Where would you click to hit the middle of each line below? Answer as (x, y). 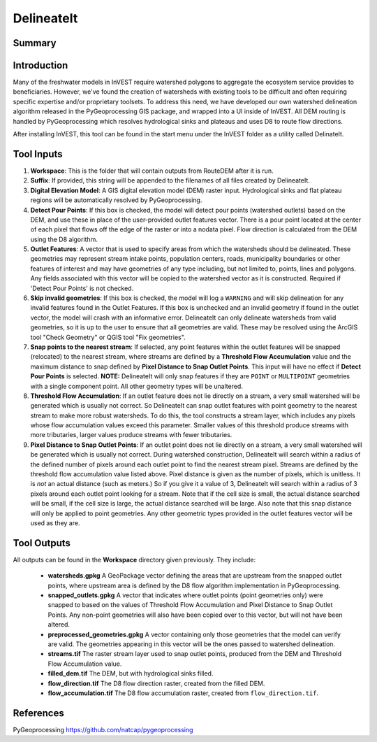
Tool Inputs (38, 154)
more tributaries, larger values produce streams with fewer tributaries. (131, 435)
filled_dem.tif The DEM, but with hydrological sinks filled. (131, 673)
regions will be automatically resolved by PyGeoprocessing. (116, 200)
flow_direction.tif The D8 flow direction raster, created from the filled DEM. (156, 683)
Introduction (40, 65)
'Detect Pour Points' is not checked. (82, 288)
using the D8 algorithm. (64, 239)
